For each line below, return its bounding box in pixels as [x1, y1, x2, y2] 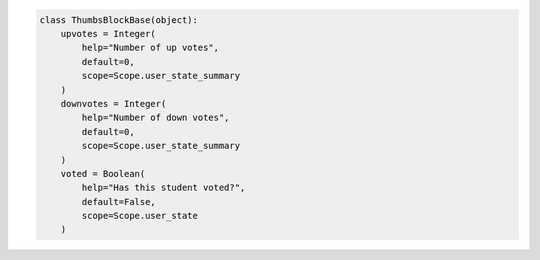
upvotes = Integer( [60, 28, 157, 39]
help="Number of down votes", [81, 112, 230, 124]
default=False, [81, 196, 157, 207]
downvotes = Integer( [60, 98, 167, 109]
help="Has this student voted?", [81, 182, 246, 194]
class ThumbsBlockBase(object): [39, 14, 199, 25]
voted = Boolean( [60, 168, 146, 179]
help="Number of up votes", [81, 42, 220, 54]
